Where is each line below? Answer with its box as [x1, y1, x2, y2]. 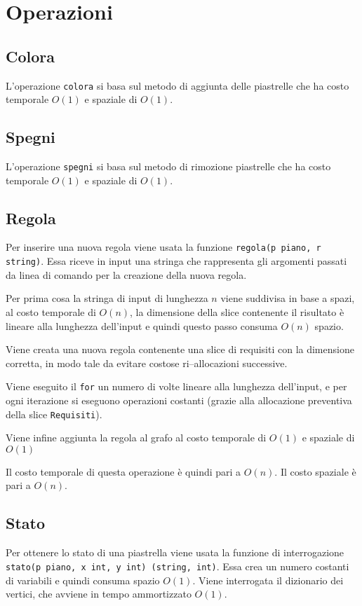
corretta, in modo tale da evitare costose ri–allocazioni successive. [6, 355, 288, 370]
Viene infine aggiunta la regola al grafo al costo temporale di [6, 430, 267, 445]
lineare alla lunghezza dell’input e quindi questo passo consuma [6, 318, 278, 333]
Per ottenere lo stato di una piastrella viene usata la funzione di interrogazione [6, 545, 344, 560]
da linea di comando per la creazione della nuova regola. [6, 267, 247, 282]
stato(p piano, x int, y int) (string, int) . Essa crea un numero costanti [6, 558, 349, 573]
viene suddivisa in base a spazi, [220, 291, 355, 305]
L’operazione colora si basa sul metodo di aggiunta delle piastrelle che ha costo [6, 78, 349, 92]
